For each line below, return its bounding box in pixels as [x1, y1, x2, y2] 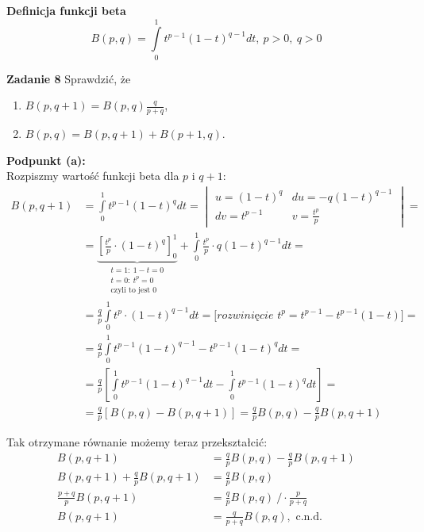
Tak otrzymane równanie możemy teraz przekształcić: [6, 434, 268, 450]
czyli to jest [110, 286, 151, 295]
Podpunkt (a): [6, 151, 86, 168]
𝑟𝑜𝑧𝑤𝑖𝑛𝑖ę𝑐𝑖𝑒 [217, 309, 274, 321]
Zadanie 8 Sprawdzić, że [6, 70, 131, 86]
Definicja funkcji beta [6, 2, 126, 18]
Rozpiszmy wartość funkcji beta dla [6, 167, 179, 184]
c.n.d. [295, 511, 322, 522]
